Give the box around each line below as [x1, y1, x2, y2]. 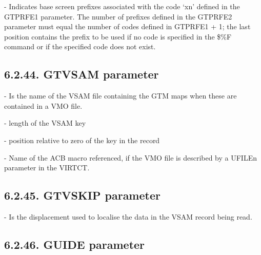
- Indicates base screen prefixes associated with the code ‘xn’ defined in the [4, 1, 240, 11]
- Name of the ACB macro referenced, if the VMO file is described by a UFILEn [4, 152, 257, 163]
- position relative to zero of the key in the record [4, 134, 160, 145]
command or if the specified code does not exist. [4, 41, 156, 52]
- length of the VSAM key [4, 117, 86, 128]
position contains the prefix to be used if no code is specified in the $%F [4, 31, 232, 42]
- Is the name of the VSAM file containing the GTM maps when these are [4, 90, 237, 101]
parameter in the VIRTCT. [4, 162, 90, 173]
